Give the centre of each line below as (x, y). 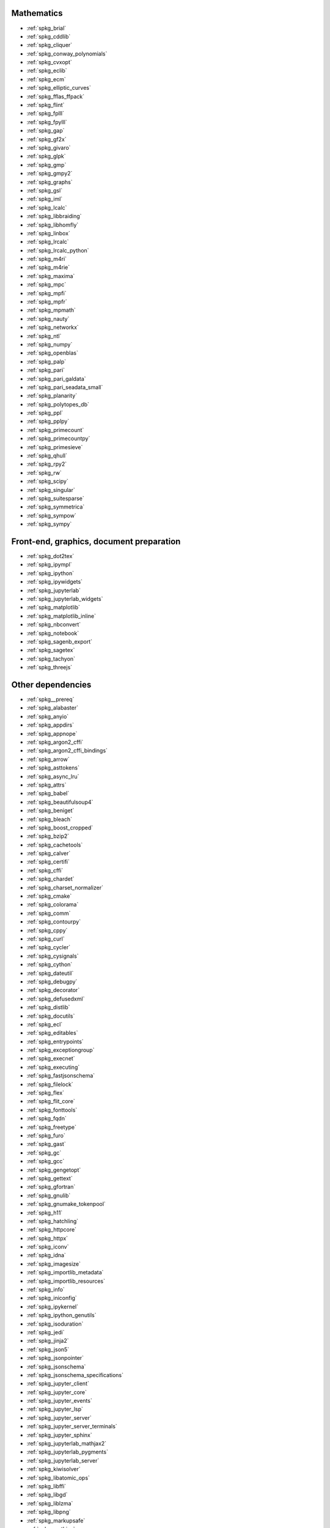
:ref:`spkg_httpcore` (51, 1230)
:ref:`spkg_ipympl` (50, 565)
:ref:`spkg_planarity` (52, 396)
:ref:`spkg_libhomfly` (53, 225)
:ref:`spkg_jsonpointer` (55, 1358)
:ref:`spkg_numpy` (50, 344)
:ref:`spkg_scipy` (47, 481)
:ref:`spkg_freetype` (51, 1127)
